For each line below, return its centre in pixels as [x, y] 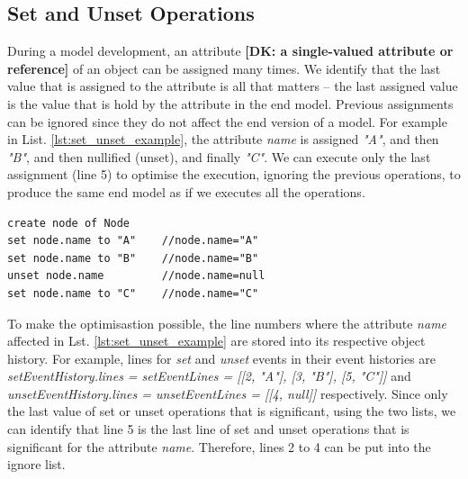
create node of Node [69, 223]
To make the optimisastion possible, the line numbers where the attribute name [227, 323]
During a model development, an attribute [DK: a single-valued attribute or [230, 51]
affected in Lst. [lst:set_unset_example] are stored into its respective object [216, 341]
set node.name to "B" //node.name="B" [133, 258]
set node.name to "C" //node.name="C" [133, 293]
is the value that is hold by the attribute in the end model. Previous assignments [230, 103]
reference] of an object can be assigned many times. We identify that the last [224, 68]
